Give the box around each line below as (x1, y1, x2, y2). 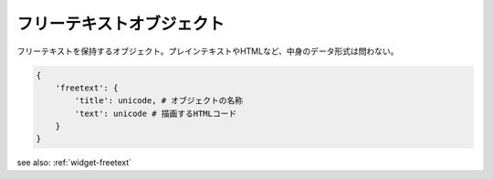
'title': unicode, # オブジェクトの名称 (74, 96, 244, 106)
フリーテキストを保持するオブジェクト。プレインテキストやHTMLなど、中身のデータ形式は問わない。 (16, 46, 399, 57)
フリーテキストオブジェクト (16, 14, 226, 34)
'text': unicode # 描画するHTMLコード (74, 108, 237, 119)
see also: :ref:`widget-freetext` (16, 157, 132, 168)
